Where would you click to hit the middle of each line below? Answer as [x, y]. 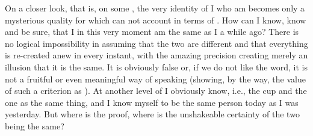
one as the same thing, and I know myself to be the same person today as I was [152, 102]
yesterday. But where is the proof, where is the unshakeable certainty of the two [152, 114]
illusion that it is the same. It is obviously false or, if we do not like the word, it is [156, 66]
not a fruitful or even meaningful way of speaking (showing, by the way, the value [155, 79]
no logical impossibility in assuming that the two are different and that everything [156, 43]
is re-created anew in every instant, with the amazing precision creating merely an [156, 55]
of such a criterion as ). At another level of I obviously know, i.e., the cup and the [156, 91]
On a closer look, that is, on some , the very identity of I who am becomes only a [155, 8]
